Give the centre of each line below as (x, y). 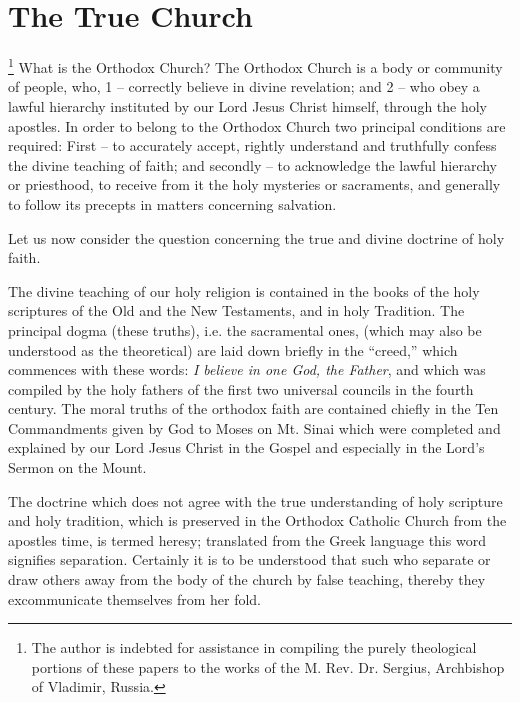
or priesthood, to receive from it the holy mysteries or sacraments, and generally (254, 184)
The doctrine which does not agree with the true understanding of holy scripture (255, 500)
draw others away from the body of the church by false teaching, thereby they (247, 579)
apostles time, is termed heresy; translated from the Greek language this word (247, 539)
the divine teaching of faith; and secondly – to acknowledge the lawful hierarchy (253, 164)
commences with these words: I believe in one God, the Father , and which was (247, 369)
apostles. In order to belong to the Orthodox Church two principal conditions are (257, 125)
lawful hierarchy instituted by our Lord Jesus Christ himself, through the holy (248, 105)
